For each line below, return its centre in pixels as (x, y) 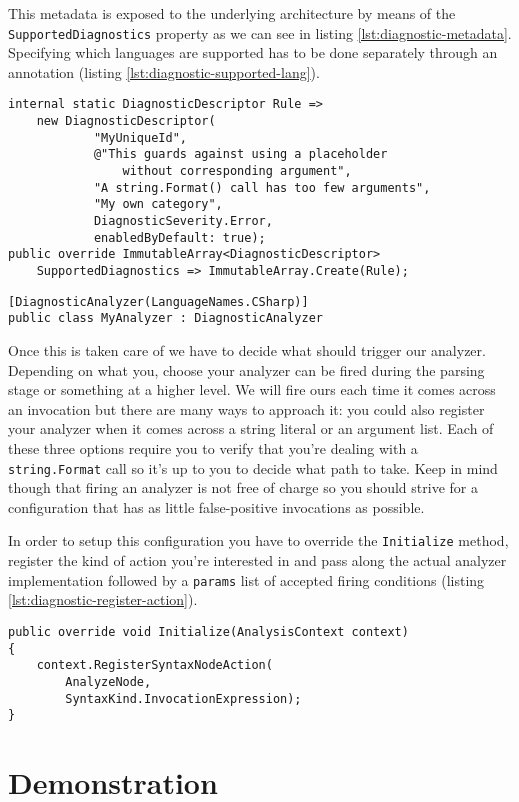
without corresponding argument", (237, 171)
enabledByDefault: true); (179, 237)
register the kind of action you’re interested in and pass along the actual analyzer (257, 560)
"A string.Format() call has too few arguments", (262, 187)
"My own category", (158, 204)
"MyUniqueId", (140, 137)
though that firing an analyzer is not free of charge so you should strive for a (243, 487)
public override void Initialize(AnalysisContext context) (208, 631)
